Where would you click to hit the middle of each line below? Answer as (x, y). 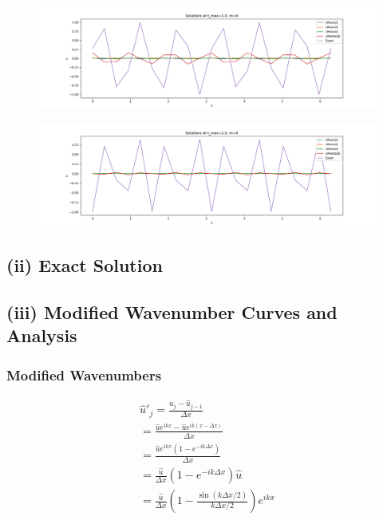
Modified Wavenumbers (84, 374)
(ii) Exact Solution (85, 265)
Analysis (42, 335)
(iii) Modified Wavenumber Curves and (172, 311)
